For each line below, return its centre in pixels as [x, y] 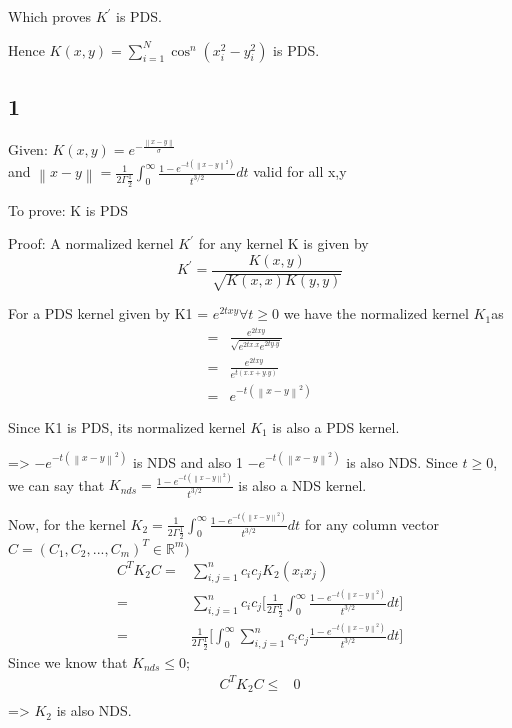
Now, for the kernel [67, 523]
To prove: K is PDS [68, 209]
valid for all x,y [300, 171]
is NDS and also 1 [188, 461]
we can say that [56, 484]
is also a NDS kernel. [302, 484]
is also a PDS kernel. [336, 426]
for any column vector [371, 523]
